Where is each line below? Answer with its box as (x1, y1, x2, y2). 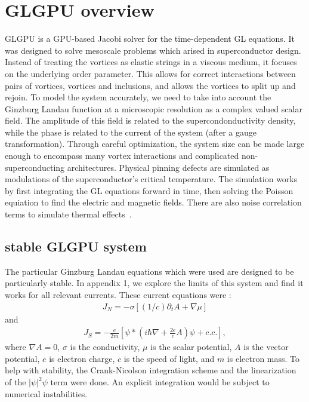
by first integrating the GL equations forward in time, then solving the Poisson (5, 184, 293, 197)
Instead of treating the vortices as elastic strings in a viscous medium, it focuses (5, 56, 297, 68)
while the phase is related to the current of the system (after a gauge (5, 125, 257, 138)
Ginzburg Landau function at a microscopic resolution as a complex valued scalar (5, 102, 302, 115)
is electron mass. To (227, 352, 300, 364)
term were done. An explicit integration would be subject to (50, 376, 270, 388)
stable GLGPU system (5, 237, 147, 256)
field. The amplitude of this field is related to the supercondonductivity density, (5, 114, 296, 127)
